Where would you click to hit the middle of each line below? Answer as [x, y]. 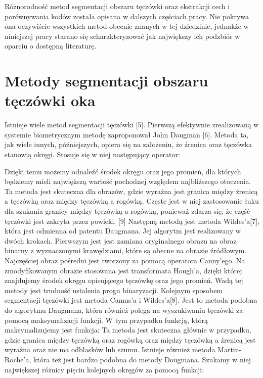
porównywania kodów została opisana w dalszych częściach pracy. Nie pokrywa [127, 16]
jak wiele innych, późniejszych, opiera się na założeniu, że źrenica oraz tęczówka [128, 144]
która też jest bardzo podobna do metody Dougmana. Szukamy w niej [142, 359]
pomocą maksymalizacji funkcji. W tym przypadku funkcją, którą [106, 320]
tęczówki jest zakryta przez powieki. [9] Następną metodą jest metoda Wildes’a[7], [132, 221]
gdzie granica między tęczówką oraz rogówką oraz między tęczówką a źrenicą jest [130, 339]
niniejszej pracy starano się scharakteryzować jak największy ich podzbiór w [122, 36]
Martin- [230, 349]
